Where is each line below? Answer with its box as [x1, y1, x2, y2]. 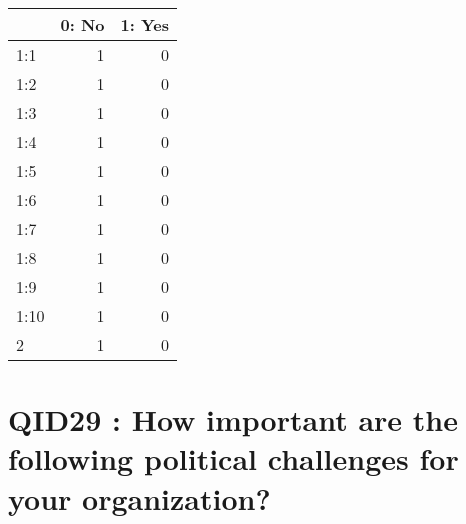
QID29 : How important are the [8, 399, 458, 440]
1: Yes [120, 13, 169, 36]
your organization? [8, 477, 271, 518]
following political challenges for [8, 438, 459, 479]
